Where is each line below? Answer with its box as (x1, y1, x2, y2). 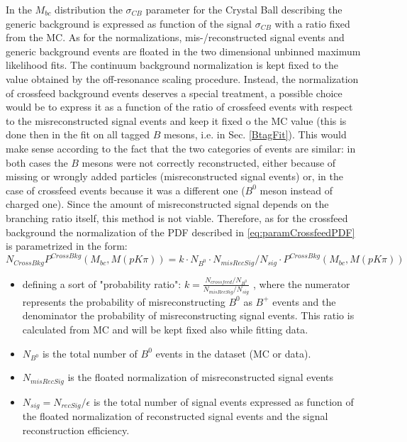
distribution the (55, 2, 123, 16)
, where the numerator (252, 276, 350, 291)
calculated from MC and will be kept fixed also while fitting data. (22, 321, 308, 336)
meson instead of (260, 182, 333, 197)
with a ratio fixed (274, 16, 350, 31)
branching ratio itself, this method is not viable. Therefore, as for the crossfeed (6, 210, 348, 225)
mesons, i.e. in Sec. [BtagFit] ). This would (163, 127, 347, 142)
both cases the (6, 155, 68, 170)
